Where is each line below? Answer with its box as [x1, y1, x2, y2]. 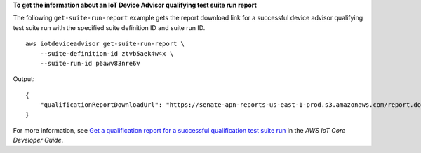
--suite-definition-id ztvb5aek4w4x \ [39, 50, 174, 57]
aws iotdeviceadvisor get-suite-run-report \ [25, 40, 185, 48]
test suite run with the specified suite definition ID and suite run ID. [13, 23, 206, 31]
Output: [13, 75, 35, 83]
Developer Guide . [13, 136, 63, 145]
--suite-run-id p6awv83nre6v [39, 59, 140, 67]
